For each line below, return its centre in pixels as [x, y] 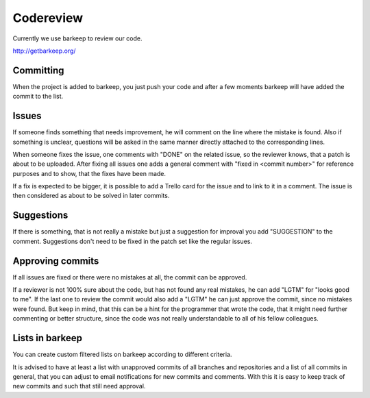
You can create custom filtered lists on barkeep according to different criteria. [122, 355]
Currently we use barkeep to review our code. [77, 38]
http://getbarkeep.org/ [44, 51]
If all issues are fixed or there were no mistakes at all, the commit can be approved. [130, 277]
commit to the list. [38, 97]
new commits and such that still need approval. [79, 386]
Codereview [48, 18]
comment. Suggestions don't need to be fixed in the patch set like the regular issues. [133, 241]
